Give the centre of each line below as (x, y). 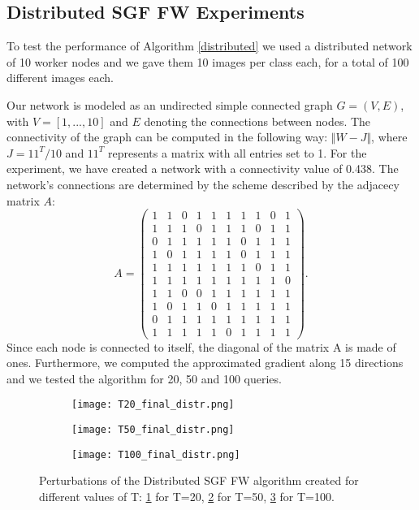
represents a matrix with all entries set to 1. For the (238, 152)
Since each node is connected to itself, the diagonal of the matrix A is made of (201, 346)
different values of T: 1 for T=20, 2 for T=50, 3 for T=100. (187, 496)
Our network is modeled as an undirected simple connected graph (170, 104)
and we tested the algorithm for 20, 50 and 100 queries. (144, 378)
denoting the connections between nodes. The (257, 121)
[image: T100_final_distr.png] (156, 454)
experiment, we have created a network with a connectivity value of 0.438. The (203, 169)
